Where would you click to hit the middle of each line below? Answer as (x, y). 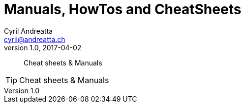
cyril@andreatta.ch (35, 39)
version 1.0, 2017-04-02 (43, 47)
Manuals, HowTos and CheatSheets (123, 9)
